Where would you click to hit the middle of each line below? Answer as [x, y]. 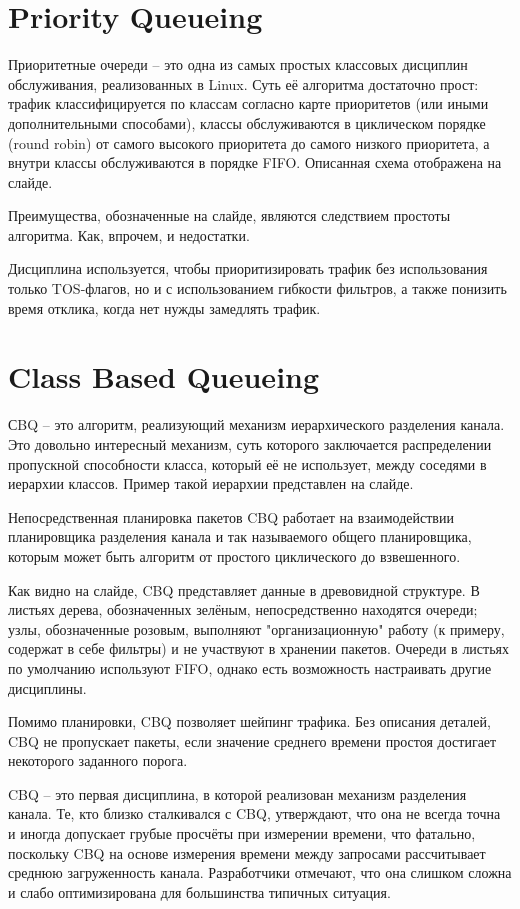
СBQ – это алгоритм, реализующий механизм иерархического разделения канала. [256, 424]
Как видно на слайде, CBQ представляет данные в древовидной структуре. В [244, 589]
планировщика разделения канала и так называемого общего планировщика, [240, 536]
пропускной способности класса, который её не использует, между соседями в [247, 463]
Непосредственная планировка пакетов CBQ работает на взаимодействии [231, 516]
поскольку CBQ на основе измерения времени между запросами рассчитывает [247, 852]
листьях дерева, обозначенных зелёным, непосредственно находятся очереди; [243, 609]
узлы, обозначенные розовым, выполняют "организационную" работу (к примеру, [256, 628]
